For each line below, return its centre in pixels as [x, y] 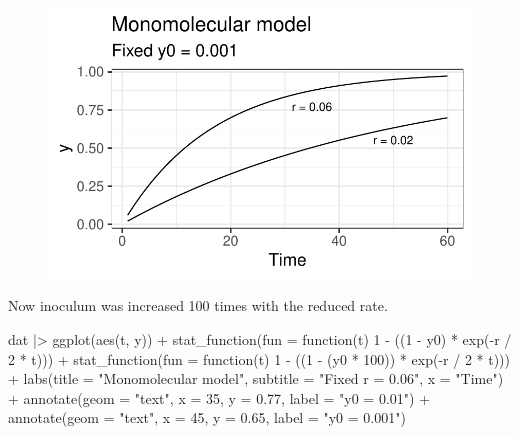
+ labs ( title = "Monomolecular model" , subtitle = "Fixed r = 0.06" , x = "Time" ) [256, 378]
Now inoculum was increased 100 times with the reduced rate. [198, 305]
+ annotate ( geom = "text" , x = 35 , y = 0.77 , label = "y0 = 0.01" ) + [219, 397]
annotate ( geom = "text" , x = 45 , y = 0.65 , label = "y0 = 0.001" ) [207, 417]
